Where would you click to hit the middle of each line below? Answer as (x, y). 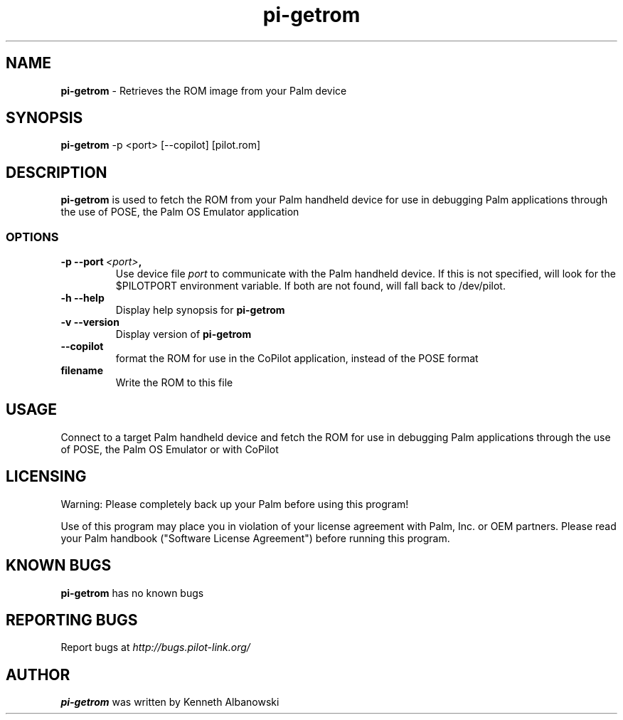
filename (82, 371)
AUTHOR (38, 674)
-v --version (90, 322)
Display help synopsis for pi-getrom (200, 310)
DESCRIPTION (57, 172)
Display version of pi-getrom (183, 334)
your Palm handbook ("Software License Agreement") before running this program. (255, 538)
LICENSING (46, 477)
